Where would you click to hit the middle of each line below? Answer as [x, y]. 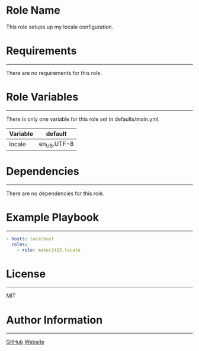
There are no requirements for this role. [54, 73]
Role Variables [42, 97]
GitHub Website [25, 342]
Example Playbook [53, 217]
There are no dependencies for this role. [55, 193]
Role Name [33, 10]
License [26, 274]
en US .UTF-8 [56, 144]
